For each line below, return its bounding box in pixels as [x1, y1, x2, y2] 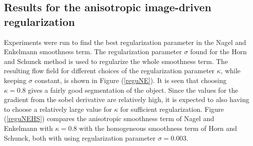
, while [220, 65, 241, 76]
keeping [4, 75, 26, 85]
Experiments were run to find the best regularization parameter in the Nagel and [4, 37, 246, 47]
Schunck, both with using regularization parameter [4, 132, 156, 143]
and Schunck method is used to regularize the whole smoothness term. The [4, 56, 228, 66]
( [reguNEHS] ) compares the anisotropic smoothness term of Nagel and [4, 113, 214, 124]
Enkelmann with [4, 123, 53, 133]
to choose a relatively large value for [4, 104, 112, 114]
